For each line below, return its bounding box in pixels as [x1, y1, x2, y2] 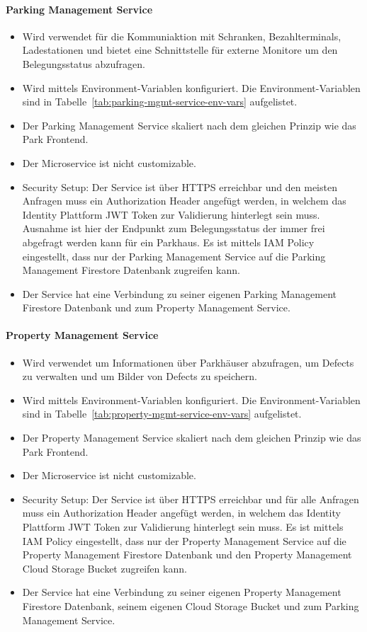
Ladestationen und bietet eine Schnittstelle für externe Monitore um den [22, 42, 338, 57]
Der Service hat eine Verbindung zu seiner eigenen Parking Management [22, 286, 337, 301]
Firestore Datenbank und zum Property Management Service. [22, 300, 290, 315]
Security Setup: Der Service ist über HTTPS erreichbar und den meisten [22, 179, 337, 194]
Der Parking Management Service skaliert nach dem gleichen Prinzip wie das [22, 117, 356, 132]
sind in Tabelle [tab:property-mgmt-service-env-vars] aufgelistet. [22, 406, 302, 421]
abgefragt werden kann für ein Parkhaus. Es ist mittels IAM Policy [22, 234, 315, 249]
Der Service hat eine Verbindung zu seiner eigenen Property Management [22, 585, 341, 599]
